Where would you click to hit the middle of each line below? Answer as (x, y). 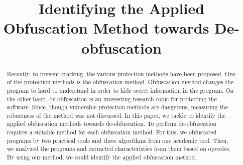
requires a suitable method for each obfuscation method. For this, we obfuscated (112, 132)
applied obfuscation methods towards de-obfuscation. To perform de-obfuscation (111, 124)
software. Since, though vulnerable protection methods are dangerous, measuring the (117, 107)
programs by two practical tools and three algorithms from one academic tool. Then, (117, 140)
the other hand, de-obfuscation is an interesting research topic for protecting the (112, 99)
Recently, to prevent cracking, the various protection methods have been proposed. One (121, 73)
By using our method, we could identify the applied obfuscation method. (102, 157)
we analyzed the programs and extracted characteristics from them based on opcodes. (119, 149)
